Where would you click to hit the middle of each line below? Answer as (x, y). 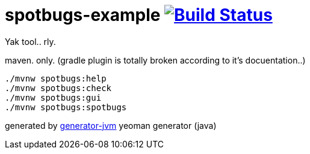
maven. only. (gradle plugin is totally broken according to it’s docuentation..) (155, 60)
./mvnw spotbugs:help (56, 78)
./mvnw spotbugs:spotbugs (66, 107)
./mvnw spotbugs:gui (53, 97)
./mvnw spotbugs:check (58, 88)
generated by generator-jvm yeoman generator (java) (111, 125)
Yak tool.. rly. (30, 41)
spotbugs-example (83, 15)
